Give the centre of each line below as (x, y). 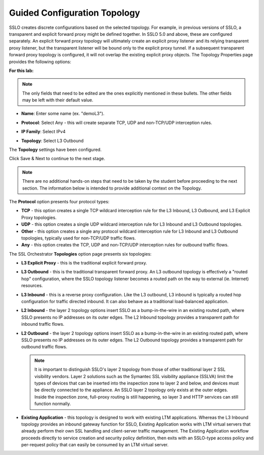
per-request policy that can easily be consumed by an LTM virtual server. (95, 445)
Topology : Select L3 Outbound (53, 141)
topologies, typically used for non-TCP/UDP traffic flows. (79, 238)
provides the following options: (40, 62)
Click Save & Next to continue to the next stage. (57, 159)
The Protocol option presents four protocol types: (59, 201)
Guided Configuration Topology (75, 13)
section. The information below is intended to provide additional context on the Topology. (112, 188)
